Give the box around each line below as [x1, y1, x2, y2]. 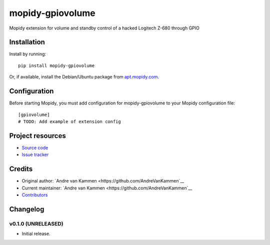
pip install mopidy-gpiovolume [18, 62, 95, 68]
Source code [21, 144, 48, 150]
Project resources [9, 131, 66, 140]
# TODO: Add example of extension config [18, 118, 121, 124]
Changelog [9, 205, 44, 213]
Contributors [21, 191, 48, 197]
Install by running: [9, 51, 46, 57]
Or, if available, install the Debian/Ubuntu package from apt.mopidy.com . [9, 74, 159, 80]
